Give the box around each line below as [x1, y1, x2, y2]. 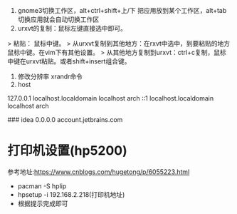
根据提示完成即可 [17, 199, 68, 208]
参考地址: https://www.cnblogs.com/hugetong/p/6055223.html [7, 167, 190, 176]
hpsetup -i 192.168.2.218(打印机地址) [17, 190, 125, 198]
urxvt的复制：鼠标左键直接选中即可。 [17, 24, 127, 32]
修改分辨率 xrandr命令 [17, 72, 83, 81]
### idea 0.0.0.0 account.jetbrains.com [7, 116, 123, 123]
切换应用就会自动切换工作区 [17, 15, 100, 24]
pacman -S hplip [17, 181, 67, 190]
